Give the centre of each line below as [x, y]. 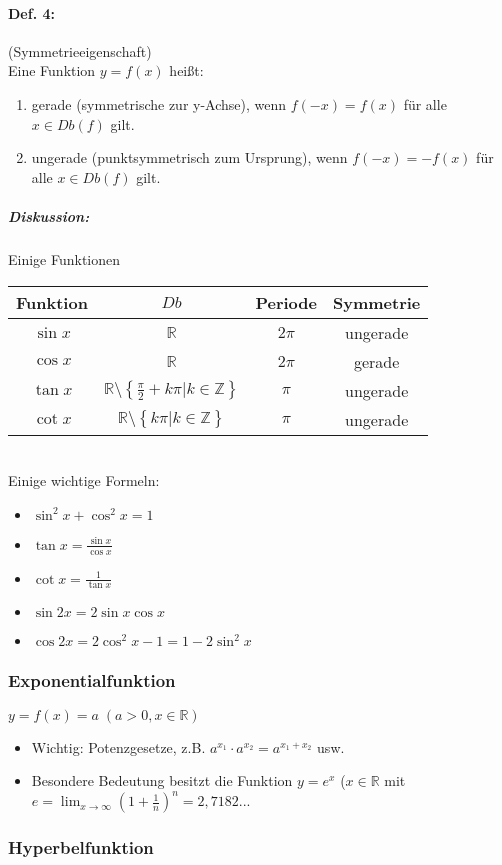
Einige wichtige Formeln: [84, 480]
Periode [286, 302]
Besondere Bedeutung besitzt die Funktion [162, 780]
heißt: [186, 70]
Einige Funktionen [64, 258]
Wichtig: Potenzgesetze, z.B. [118, 746]
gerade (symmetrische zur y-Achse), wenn [159, 103]
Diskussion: [49, 215]
